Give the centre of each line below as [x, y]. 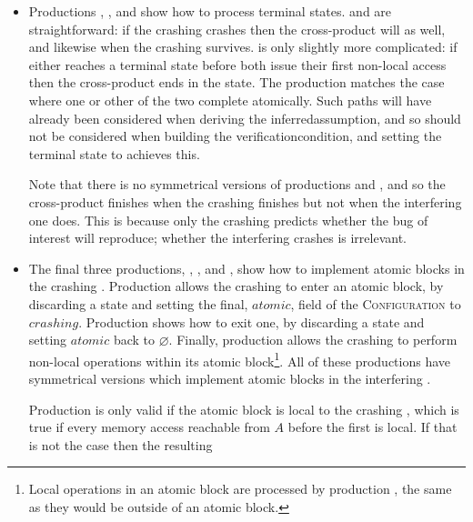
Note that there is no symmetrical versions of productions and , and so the [237, 184]
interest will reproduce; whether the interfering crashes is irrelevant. [218, 238]
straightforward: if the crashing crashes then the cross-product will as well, [237, 29]
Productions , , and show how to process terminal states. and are [210, 11]
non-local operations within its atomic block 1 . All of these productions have [240, 359]
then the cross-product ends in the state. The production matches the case [236, 82]
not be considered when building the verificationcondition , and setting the [235, 136]
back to [134, 340]
